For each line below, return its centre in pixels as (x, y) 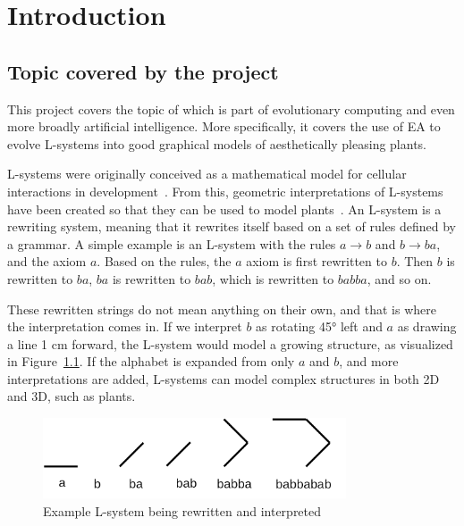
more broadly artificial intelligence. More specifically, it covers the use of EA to (224, 126)
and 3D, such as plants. (72, 396)
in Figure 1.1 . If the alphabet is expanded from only (151, 361)
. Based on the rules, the (164, 261)
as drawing (427, 326)
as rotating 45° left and (319, 326)
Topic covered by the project (143, 71)
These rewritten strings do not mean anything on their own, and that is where (222, 309)
